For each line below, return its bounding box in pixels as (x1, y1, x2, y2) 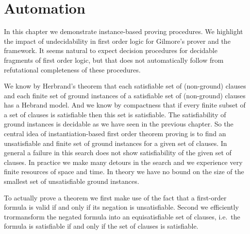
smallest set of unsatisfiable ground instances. (4, 176, 139, 186)
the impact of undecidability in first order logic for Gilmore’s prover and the (4, 36, 231, 46)
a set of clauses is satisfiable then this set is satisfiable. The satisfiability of (4, 109, 226, 119)
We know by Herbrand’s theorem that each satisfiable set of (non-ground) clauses (4, 81, 246, 91)
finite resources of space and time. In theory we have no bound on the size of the (4, 166, 244, 177)
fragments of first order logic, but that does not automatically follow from (4, 54, 224, 65)
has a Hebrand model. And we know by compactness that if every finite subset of (4, 100, 246, 110)
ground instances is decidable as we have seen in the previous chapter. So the (4, 119, 233, 129)
